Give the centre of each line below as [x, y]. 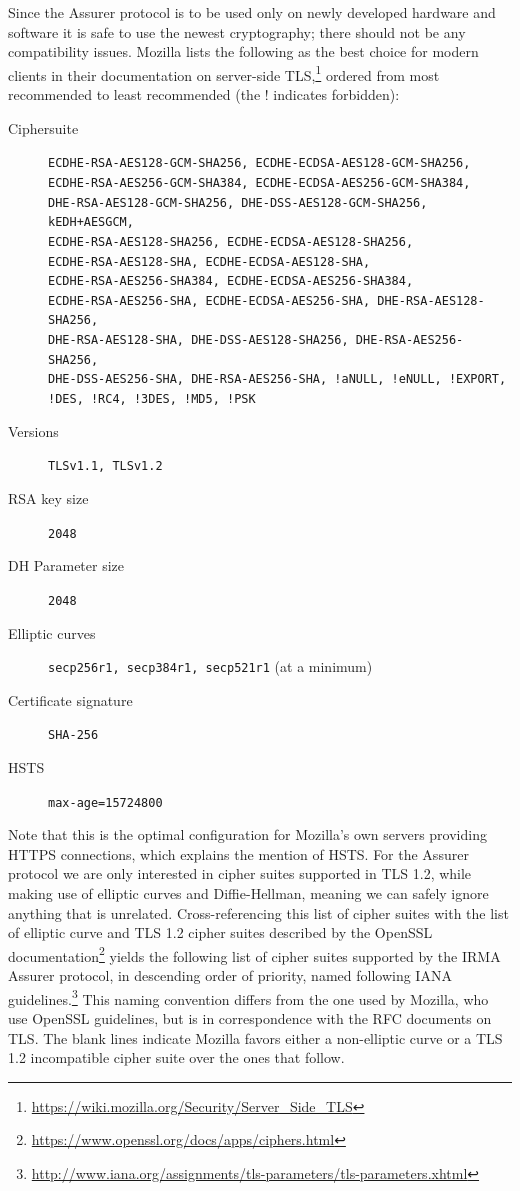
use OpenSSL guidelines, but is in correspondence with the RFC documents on [250, 1017]
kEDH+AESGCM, [91, 222]
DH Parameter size [66, 565]
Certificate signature [70, 699]
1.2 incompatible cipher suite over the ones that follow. [176, 1057]
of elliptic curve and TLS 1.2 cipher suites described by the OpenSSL [220, 932]
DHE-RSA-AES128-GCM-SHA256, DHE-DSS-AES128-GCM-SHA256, [238, 202]
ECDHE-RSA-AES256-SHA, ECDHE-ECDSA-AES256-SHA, [209, 300]
